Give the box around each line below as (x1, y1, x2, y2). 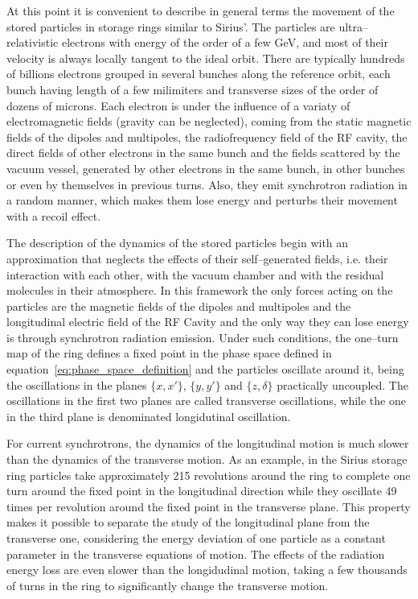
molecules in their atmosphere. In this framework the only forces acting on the (6, 282, 393, 299)
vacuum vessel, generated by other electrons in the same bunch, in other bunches (6, 159, 405, 176)
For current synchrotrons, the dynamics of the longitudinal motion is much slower (6, 435, 409, 452)
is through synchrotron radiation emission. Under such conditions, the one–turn (6, 328, 399, 345)
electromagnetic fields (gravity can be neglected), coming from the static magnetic (6, 113, 412, 130)
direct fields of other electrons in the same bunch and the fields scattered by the (6, 144, 400, 161)
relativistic (6, 34, 59, 51)
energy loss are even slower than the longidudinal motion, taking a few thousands (6, 561, 408, 578)
